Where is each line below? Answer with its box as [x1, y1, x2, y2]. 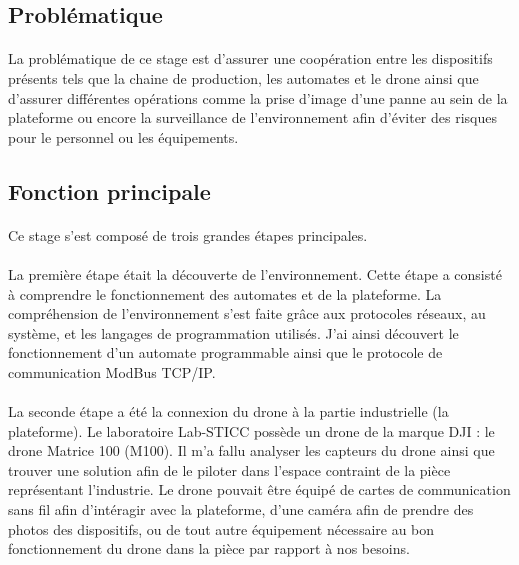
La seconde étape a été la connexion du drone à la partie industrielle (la [8, 401, 449, 422]
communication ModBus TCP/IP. [8, 361, 216, 382]
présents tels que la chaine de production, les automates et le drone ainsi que [8, 67, 479, 88]
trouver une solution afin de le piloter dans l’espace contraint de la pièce [8, 459, 451, 480]
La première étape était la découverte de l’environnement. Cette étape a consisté [8, 263, 502, 284]
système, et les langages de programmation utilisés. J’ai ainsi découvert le [8, 322, 459, 343]
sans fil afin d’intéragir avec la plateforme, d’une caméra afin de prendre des [8, 499, 474, 520]
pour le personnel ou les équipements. [8, 126, 239, 147]
